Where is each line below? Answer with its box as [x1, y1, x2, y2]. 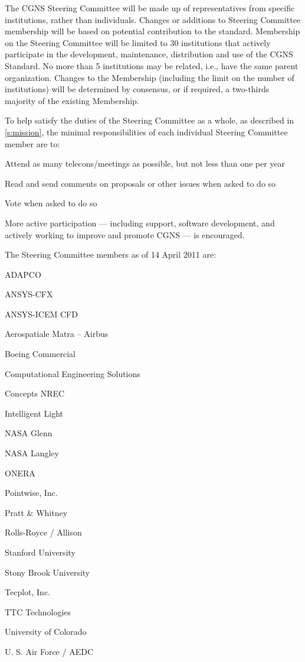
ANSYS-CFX [5, 288, 53, 300]
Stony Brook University [5, 566, 90, 578]
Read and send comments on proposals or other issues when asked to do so [5, 177, 276, 189]
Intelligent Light [5, 407, 63, 419]
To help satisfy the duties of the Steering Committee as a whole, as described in [5, 114, 294, 126]
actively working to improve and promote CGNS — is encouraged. [5, 228, 245, 241]
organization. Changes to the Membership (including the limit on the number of [5, 71, 294, 83]
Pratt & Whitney [5, 506, 68, 518]
